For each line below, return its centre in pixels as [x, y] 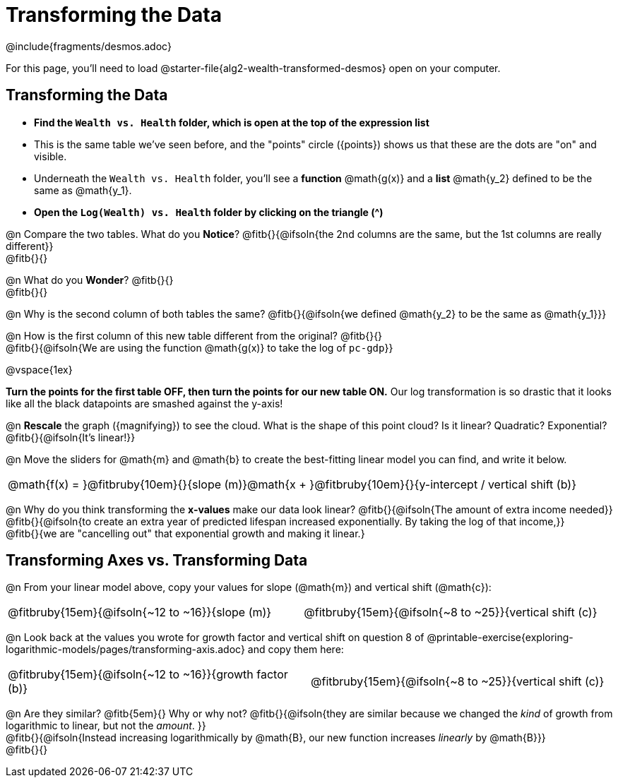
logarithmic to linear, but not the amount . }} [106, 726]
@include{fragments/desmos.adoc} [89, 46]
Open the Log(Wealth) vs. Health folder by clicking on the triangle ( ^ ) [209, 212]
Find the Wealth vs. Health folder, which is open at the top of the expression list [232, 122]
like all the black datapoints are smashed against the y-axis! [144, 403]
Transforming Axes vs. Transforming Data [157, 561]
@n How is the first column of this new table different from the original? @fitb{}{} [194, 335]
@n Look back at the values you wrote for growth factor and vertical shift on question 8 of [215, 638]
